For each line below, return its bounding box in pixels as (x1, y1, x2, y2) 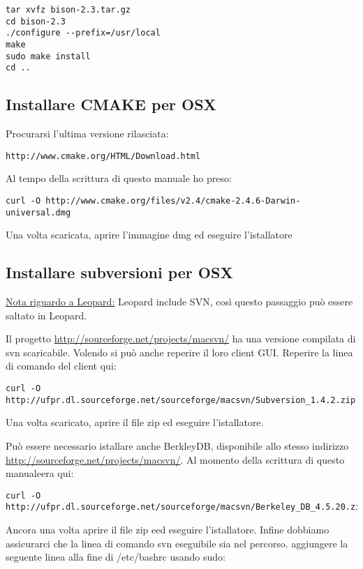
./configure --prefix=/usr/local (6, 28, 161, 38)
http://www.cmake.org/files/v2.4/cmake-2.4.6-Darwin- (45, 195, 301, 206)
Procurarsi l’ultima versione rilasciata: (6, 126, 169, 141)
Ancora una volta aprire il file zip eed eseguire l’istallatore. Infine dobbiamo (6, 522, 329, 537)
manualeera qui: (6, 466, 74, 480)
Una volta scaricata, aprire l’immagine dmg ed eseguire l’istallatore (6, 227, 292, 242)
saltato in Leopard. (6, 308, 87, 322)
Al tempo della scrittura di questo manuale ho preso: (6, 171, 232, 185)
